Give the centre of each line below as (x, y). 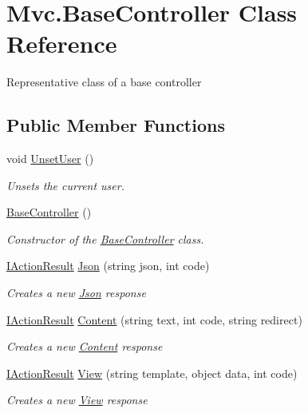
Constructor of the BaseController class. (105, 238)
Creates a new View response (77, 400)
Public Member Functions (116, 125)
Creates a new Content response (85, 346)
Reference (62, 44)
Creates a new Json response (76, 293)
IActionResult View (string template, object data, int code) (152, 373)
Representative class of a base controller (104, 82)
